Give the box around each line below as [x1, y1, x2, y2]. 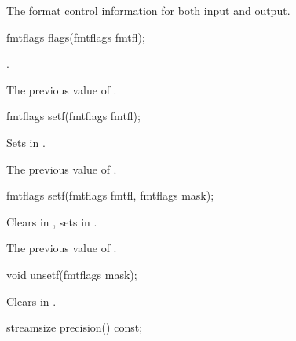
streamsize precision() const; [6, 319, 143, 335]
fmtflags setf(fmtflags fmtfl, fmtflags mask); [6, 187, 214, 203]
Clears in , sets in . [6, 213, 97, 229]
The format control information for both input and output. [6, 2, 291, 18]
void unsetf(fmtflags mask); [6, 266, 137, 282]
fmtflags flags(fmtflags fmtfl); [6, 28, 145, 45]
